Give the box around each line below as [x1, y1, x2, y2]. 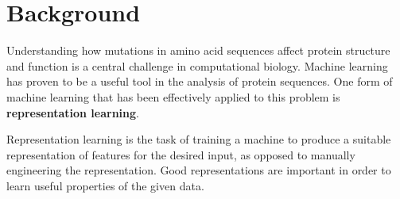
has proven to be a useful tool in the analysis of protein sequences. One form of [6, 73, 393, 90]
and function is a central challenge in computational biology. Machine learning [6, 57, 388, 74]
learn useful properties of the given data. [6, 177, 204, 193]
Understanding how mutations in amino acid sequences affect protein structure [6, 42, 390, 59]
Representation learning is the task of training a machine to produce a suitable [6, 131, 391, 147]
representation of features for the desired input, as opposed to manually [6, 146, 355, 163]
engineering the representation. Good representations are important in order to [6, 162, 391, 178]
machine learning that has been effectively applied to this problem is [6, 88, 340, 105]
